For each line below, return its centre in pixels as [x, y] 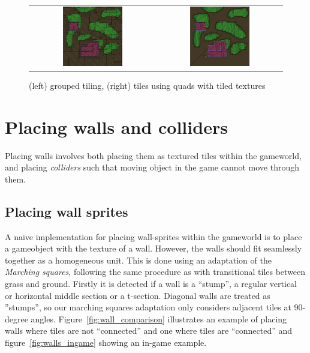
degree [16, 318]
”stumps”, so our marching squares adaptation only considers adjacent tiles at [148, 307]
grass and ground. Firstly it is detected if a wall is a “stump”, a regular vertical [151, 283]
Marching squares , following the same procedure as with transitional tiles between [155, 272]
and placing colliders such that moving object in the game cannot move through [152, 167]
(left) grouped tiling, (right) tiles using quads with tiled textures [147, 85]
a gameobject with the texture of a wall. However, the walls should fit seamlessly [154, 248]
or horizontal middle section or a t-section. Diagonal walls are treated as [138, 295]
